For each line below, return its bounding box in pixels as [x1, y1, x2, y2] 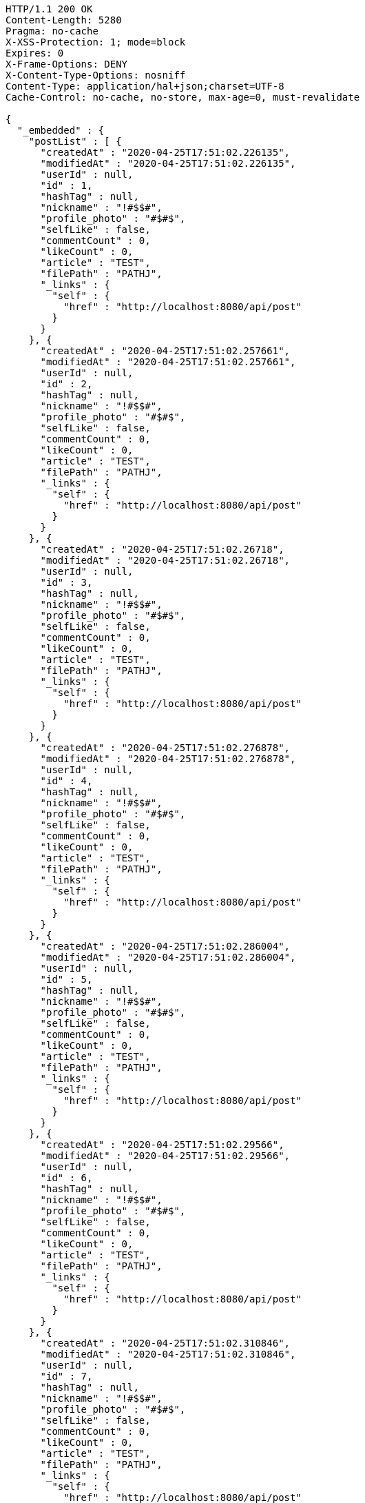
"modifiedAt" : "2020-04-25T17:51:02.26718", [40, 555, 291, 566]
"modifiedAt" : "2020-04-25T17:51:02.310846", [40, 1349, 296, 1360]
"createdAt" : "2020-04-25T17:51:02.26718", [40, 544, 284, 555]
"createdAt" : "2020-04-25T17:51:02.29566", [40, 1139, 284, 1150]
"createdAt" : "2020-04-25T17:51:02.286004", [40, 941, 291, 952]
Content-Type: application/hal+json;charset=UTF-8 [6, 81, 284, 92]
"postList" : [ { [28, 136, 122, 147]
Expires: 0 [6, 48, 64, 59]
